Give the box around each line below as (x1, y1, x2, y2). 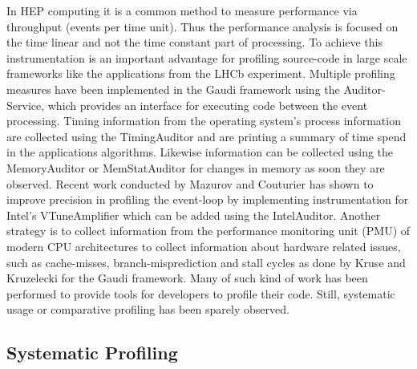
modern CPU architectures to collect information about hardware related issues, (6, 237, 401, 254)
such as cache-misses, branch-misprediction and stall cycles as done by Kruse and (6, 253, 406, 270)
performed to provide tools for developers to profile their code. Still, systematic (6, 285, 395, 302)
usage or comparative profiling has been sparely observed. (6, 301, 289, 318)
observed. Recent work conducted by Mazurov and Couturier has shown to (6, 175, 374, 192)
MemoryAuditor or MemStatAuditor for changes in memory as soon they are (6, 159, 385, 176)
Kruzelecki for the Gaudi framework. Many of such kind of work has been (6, 270, 368, 286)
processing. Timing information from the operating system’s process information (6, 112, 401, 129)
